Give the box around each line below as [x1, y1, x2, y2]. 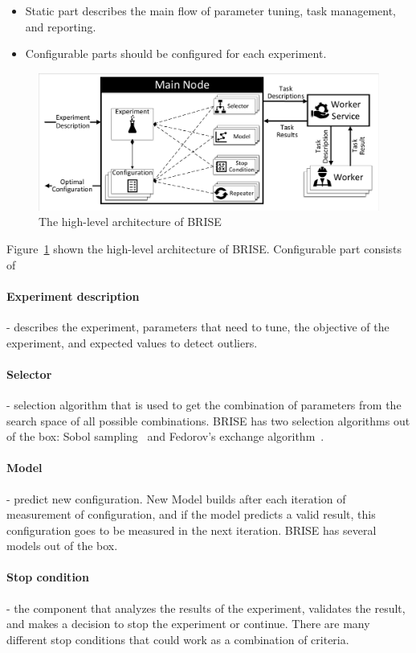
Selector [6, 365, 52, 382]
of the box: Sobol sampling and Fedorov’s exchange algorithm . [6, 428, 324, 445]
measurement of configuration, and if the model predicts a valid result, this [6, 506, 376, 523]
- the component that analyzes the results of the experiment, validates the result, [6, 599, 406, 616]
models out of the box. [6, 537, 118, 554]
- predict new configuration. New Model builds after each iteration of [6, 490, 346, 507]
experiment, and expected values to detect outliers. [6, 334, 258, 351]
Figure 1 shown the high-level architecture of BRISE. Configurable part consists [6, 240, 402, 257]
